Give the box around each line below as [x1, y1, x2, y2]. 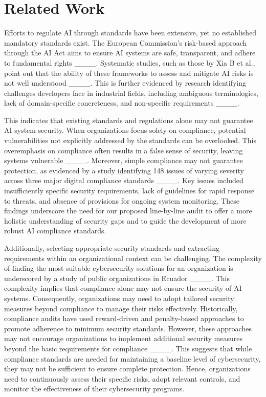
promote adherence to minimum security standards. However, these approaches [4, 323, 252, 333]
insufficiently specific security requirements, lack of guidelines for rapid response [4, 185, 255, 196]
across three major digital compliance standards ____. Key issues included [4, 175, 243, 186]
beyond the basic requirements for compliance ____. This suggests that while [4, 343, 252, 353]
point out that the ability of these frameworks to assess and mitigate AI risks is [4, 67, 254, 78]
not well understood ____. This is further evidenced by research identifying [4, 77, 247, 88]
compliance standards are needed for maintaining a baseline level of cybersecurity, [4, 353, 261, 364]
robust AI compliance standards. [4, 225, 106, 236]
